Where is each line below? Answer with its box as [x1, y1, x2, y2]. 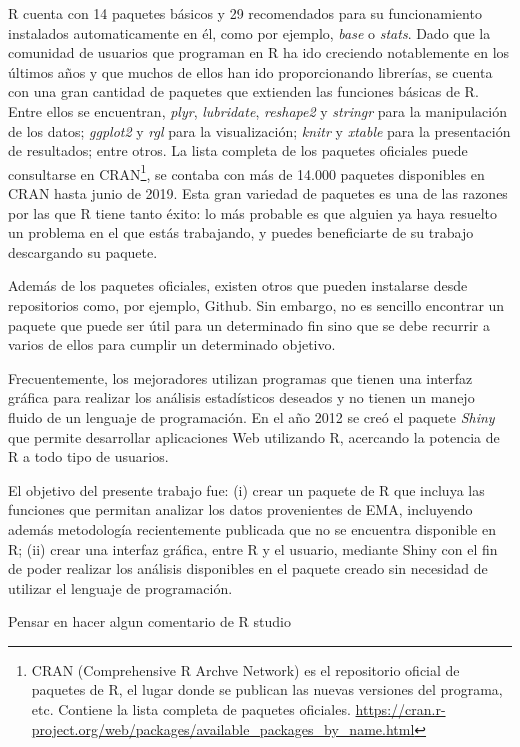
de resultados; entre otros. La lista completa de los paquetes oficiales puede [8, 140, 468, 161]
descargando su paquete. [8, 241, 158, 262]
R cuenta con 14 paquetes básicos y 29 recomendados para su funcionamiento [8, 3, 482, 23]
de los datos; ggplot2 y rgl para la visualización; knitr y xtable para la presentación [8, 120, 511, 141]
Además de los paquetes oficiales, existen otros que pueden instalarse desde [8, 275, 468, 296]
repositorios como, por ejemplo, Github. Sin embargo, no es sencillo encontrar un [8, 294, 505, 315]
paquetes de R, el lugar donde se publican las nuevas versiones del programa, [31, 679, 503, 700]
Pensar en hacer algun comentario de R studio [8, 611, 291, 632]
